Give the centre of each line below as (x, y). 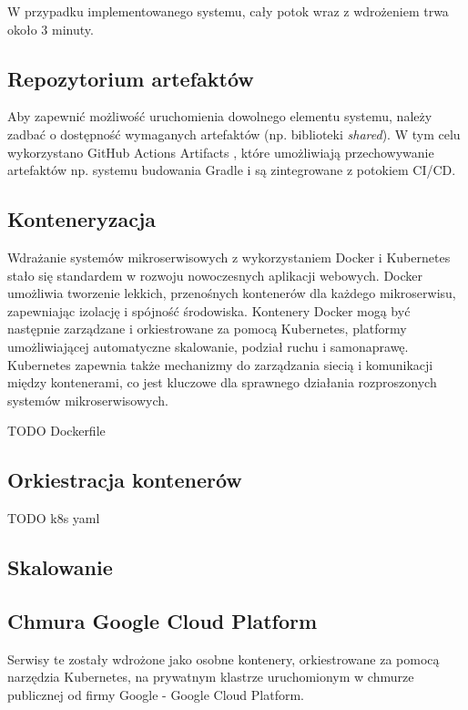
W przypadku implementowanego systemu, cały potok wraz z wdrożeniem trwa (228, 11)
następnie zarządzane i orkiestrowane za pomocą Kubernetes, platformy (207, 329)
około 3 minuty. (51, 29)
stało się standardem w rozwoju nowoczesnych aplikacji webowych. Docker (215, 275)
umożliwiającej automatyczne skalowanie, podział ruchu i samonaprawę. (208, 346)
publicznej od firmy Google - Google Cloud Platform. (156, 694)
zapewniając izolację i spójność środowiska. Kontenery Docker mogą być (209, 310)
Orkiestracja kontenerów (125, 480)
